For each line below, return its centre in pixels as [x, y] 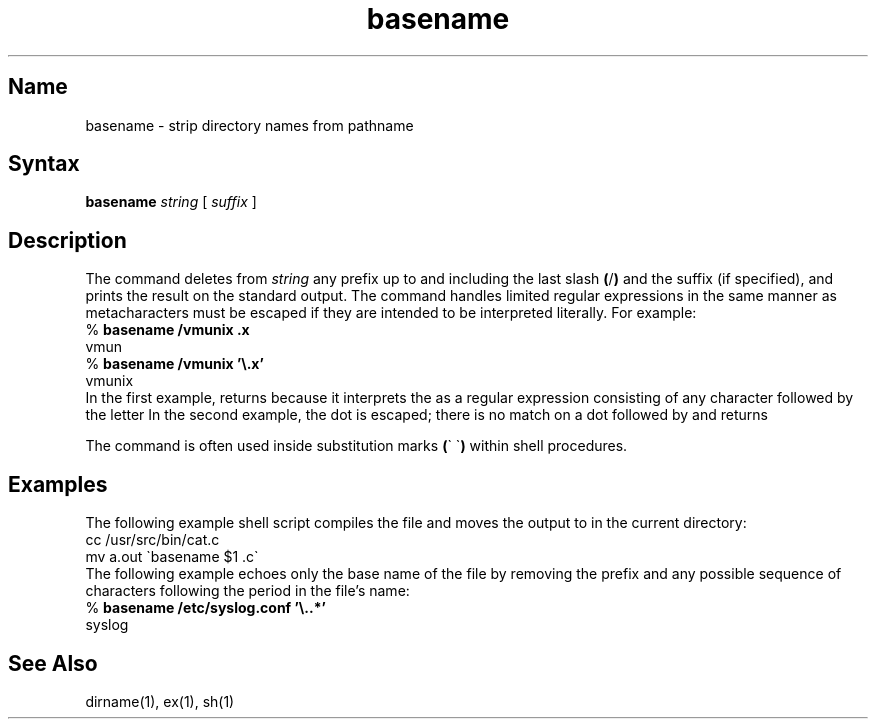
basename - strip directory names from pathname [249, 125]
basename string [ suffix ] [171, 202]
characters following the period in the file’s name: [247, 591]
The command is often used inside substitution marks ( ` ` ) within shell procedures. [356, 446]
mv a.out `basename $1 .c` [172, 557]
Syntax [44, 164]
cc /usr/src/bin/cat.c [152, 540]
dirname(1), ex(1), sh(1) [160, 701]
